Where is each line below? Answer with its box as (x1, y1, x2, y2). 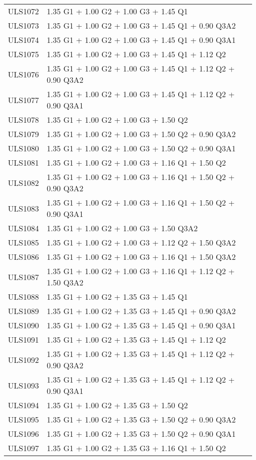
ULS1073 (8, 20, 39, 31)
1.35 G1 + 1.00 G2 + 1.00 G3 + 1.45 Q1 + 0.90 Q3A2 (46, 20, 236, 31)
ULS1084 (8, 222, 39, 234)
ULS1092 (8, 354, 39, 365)
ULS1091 (8, 334, 39, 345)
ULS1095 (8, 414, 39, 425)
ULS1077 (8, 94, 39, 106)
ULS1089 (8, 305, 39, 317)
